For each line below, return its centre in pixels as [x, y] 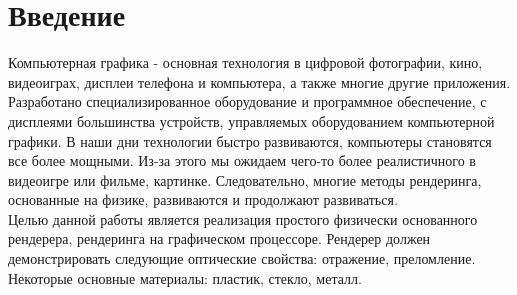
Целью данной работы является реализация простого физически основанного [243, 218]
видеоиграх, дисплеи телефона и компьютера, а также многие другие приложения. [259, 81]
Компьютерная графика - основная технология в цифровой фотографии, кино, [245, 62]
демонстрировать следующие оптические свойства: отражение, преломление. [242, 258]
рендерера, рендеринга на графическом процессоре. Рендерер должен [219, 238]
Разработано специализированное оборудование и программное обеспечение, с [247, 101]
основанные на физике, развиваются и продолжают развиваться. [203, 199]
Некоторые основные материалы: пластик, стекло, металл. [185, 277]
